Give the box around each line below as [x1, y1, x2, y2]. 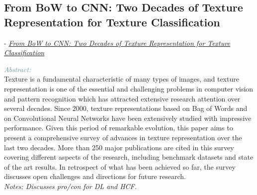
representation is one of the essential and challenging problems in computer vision [4, 83, 254, 94]
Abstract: [4, 64, 31, 74]
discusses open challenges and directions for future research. [4, 171, 186, 182]
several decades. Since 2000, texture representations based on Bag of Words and [4, 103, 248, 113]
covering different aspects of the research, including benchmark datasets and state [4, 152, 254, 162]
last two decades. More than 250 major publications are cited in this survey [4, 142, 234, 152]
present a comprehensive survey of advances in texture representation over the [4, 132, 242, 142]
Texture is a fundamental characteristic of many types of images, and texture [4, 74, 239, 84]
